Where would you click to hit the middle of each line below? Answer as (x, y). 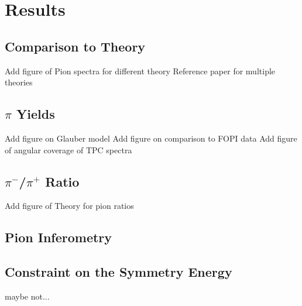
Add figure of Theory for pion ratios (69, 206)
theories (19, 82)
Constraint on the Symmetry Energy (119, 272)
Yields (36, 114)
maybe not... (27, 296)
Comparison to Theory (75, 46)
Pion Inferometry (59, 237)
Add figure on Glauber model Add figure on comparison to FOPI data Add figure (151, 138)
